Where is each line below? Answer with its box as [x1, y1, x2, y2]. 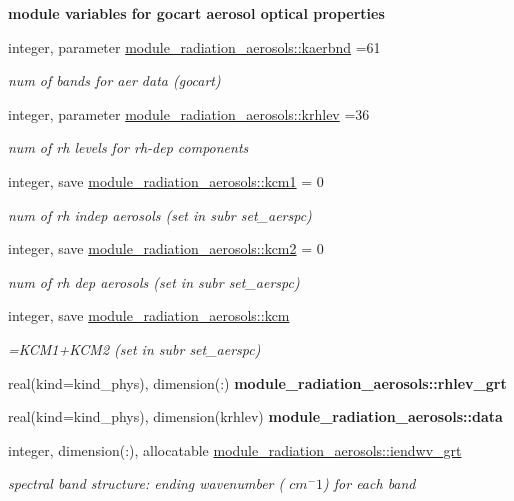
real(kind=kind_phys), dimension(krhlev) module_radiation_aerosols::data [8, 406, 503, 427]
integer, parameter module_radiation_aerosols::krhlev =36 [8, 103, 370, 124]
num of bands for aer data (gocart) [8, 70, 221, 91]
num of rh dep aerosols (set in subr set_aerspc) [8, 271, 300, 292]
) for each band [323, 473, 416, 494]
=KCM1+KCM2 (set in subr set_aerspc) [8, 338, 261, 359]
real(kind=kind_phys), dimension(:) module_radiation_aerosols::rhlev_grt [8, 372, 507, 393]
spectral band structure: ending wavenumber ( [8, 473, 285, 494]
